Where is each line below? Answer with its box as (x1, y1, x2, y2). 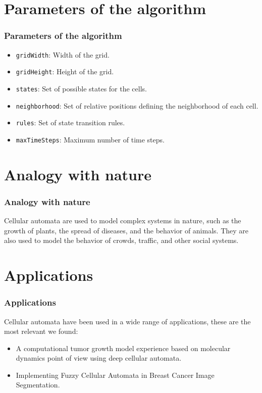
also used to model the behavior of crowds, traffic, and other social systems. (4, 235, 239, 245)
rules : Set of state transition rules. (16, 117, 125, 128)
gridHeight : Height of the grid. (16, 66, 114, 77)
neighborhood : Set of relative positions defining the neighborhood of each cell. (16, 100, 258, 111)
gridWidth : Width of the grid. (16, 49, 110, 60)
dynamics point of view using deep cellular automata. (16, 353, 182, 363)
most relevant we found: (4, 326, 78, 336)
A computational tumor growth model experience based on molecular (16, 342, 231, 353)
